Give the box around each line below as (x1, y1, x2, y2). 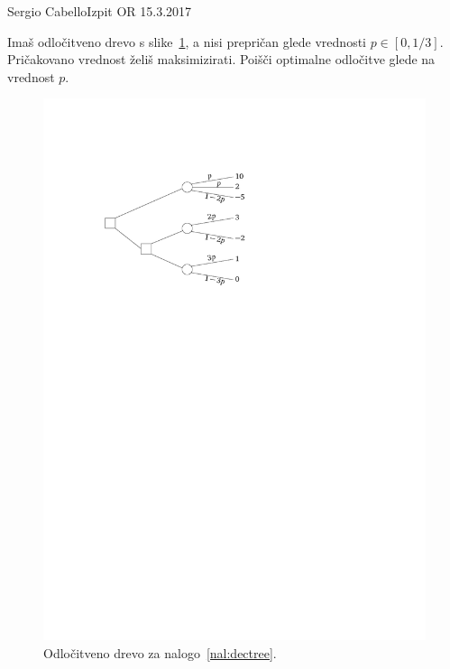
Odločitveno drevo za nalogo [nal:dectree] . (43, 643, 277, 662)
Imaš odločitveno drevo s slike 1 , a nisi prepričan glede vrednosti (7, 32, 366, 51)
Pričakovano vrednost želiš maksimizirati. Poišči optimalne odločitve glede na (7, 50, 436, 69)
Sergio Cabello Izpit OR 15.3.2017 (7, 2, 192, 20)
